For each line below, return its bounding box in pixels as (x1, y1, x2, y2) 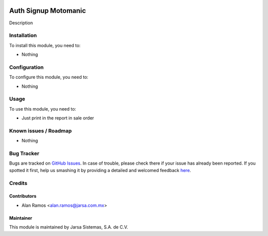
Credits (9, 179, 27, 186)
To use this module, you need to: (9, 106, 76, 112)
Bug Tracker (9, 150, 40, 157)
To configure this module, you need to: (9, 74, 89, 80)
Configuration (9, 63, 44, 70)
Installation (9, 32, 37, 39)
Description (9, 20, 33, 26)
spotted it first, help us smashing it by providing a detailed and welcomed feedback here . (9, 167, 191, 173)
